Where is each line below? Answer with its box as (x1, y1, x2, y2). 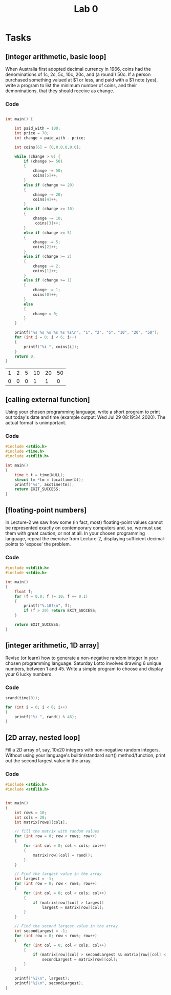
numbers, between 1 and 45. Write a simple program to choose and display (5, 665, 163, 672)
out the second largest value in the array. (5, 758, 92, 764)
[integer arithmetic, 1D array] (5, 641, 99, 650)
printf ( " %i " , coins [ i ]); (24, 344, 79, 349)
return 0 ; (14, 354, 36, 359)
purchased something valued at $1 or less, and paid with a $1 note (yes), (5, 77, 158, 83)
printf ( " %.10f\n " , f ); (24, 603, 72, 608)
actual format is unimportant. (5, 420, 67, 426)
